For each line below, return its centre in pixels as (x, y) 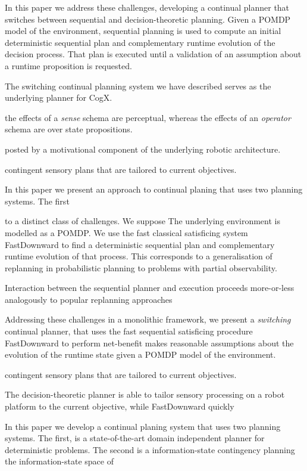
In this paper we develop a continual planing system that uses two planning (143, 426)
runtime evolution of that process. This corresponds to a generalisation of (139, 256)
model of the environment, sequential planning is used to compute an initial (143, 31)
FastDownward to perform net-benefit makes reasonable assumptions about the (149, 343)
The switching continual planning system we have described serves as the (138, 86)
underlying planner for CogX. (59, 97)
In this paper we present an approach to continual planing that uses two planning (154, 189)
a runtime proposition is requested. (68, 65)
